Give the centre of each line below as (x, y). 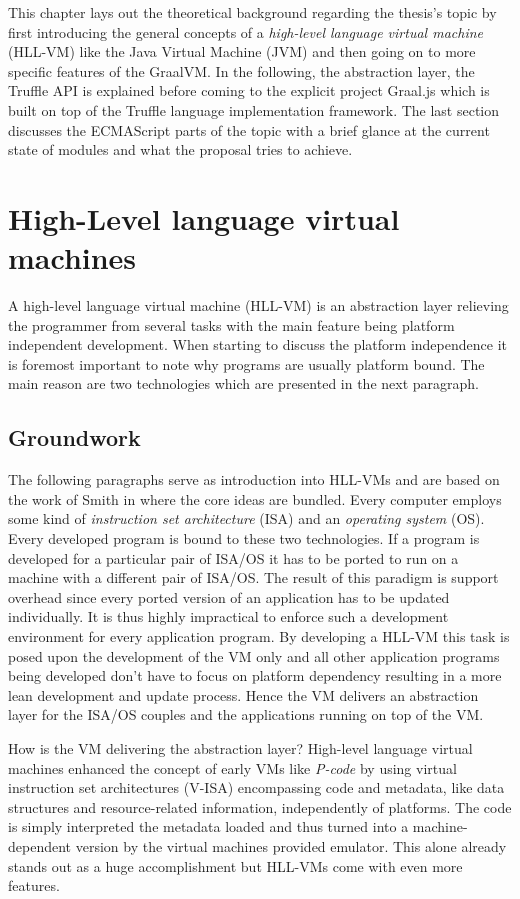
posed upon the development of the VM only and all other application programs (254, 655)
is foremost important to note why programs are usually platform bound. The (246, 363)
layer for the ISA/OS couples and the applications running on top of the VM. (246, 714)
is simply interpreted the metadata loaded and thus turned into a (208, 826)
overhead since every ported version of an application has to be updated (229, 596)
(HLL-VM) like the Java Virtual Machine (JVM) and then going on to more (242, 51)
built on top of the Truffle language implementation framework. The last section (254, 109)
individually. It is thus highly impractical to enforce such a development (228, 616)
